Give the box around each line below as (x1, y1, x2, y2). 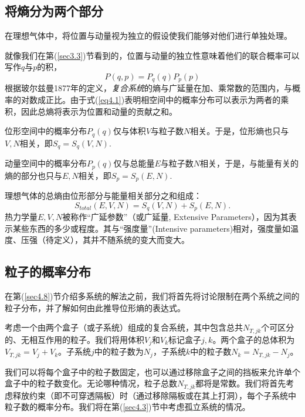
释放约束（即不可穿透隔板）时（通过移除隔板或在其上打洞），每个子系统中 (12, 389, 296, 401)
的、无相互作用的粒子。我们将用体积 (5, 333, 144, 345)
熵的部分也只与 (5, 169, 62, 181)
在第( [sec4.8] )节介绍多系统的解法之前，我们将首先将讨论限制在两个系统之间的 (5, 290, 300, 302)
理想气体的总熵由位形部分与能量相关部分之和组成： (5, 189, 202, 202)
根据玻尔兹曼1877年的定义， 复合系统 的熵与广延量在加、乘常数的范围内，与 (5, 82, 292, 94)
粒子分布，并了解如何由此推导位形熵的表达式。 (5, 301, 185, 313)
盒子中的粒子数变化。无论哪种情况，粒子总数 (5, 377, 177, 389)
